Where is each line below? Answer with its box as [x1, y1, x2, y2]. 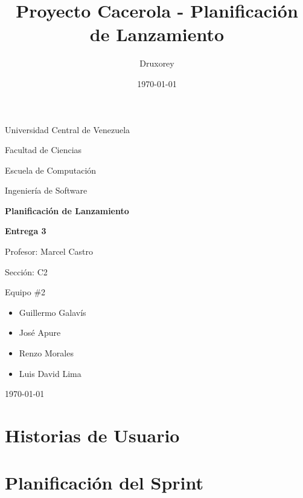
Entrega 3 [5, 224, 46, 237]
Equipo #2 [5, 286, 46, 298]
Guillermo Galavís [19, 306, 86, 318]
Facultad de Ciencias [5, 143, 82, 156]
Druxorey [139, 57, 174, 70]
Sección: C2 [5, 265, 48, 278]
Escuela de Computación [5, 163, 97, 176]
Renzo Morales [19, 347, 74, 359]
